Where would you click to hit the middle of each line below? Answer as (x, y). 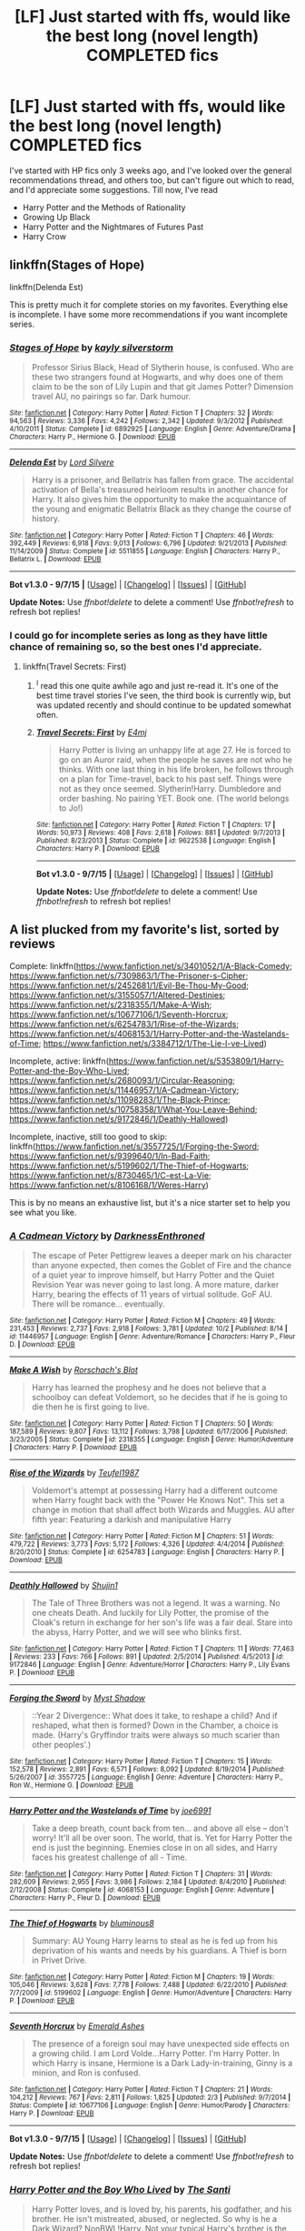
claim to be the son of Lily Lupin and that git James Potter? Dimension (162, 387)
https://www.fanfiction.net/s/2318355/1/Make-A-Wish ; (111, 1004)
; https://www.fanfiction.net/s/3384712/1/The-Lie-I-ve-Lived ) (153, 1043)
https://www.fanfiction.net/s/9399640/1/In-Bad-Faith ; (110, 1156)
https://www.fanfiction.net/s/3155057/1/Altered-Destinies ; (118, 994)
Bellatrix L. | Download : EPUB (55, 560)
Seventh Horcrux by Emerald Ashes (77, 2026)
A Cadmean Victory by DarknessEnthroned (107, 1236)
